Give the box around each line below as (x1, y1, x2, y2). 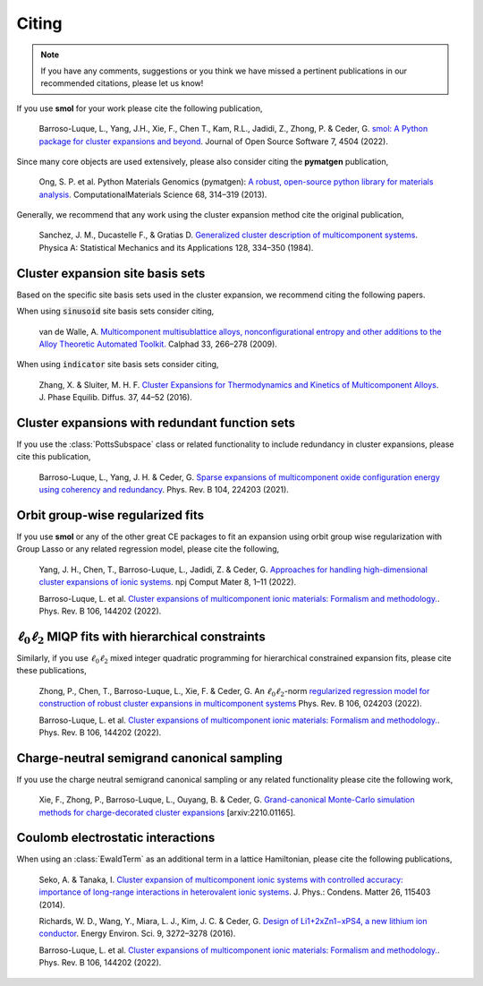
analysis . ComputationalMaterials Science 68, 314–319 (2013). (38, 189, 267, 200)
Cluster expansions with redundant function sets (16, 415, 295, 430)
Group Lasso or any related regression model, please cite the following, (16, 544, 280, 554)
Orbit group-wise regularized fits (16, 507, 205, 523)
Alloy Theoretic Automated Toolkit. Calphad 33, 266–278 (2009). (38, 339, 277, 349)
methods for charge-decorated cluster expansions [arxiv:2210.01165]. (38, 807, 296, 818)
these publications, (16, 665, 87, 676)
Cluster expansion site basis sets (16, 265, 206, 281)
